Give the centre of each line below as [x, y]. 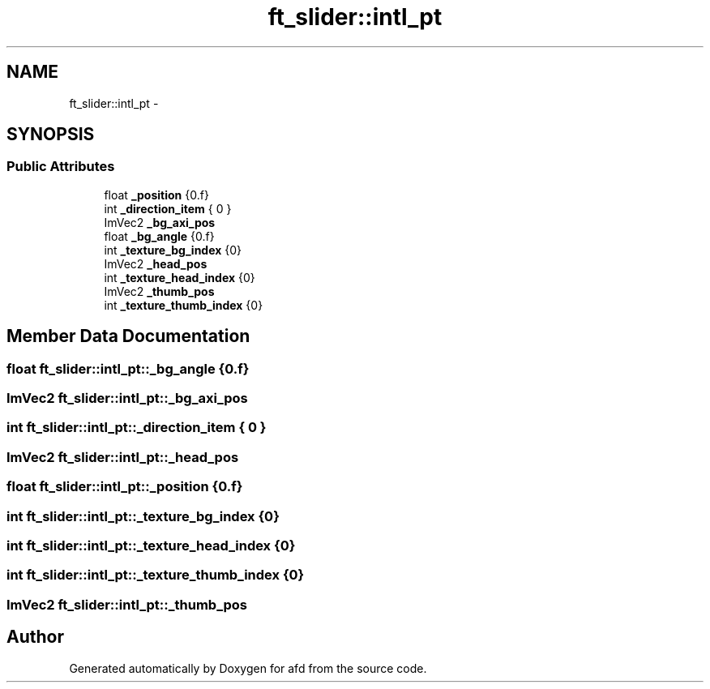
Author [35, 637]
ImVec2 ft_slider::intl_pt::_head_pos [123, 457]
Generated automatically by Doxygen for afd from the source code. [248, 668]
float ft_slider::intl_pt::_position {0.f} [125, 487]
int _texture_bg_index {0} [173, 250]
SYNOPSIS [51, 135]
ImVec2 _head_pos [156, 263]
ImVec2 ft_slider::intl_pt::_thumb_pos [127, 604]
